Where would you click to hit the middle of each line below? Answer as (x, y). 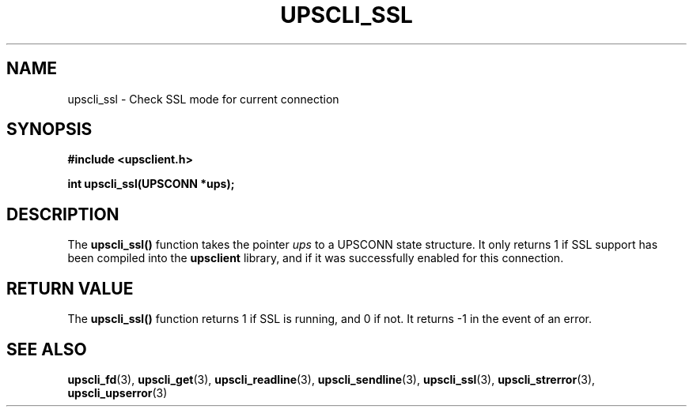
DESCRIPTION (63, 214)
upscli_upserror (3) (117, 392)
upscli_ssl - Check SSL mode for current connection (203, 99)
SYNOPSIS (49, 130)
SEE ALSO (47, 349)
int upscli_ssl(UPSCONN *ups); (151, 184)
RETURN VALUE (70, 288)
